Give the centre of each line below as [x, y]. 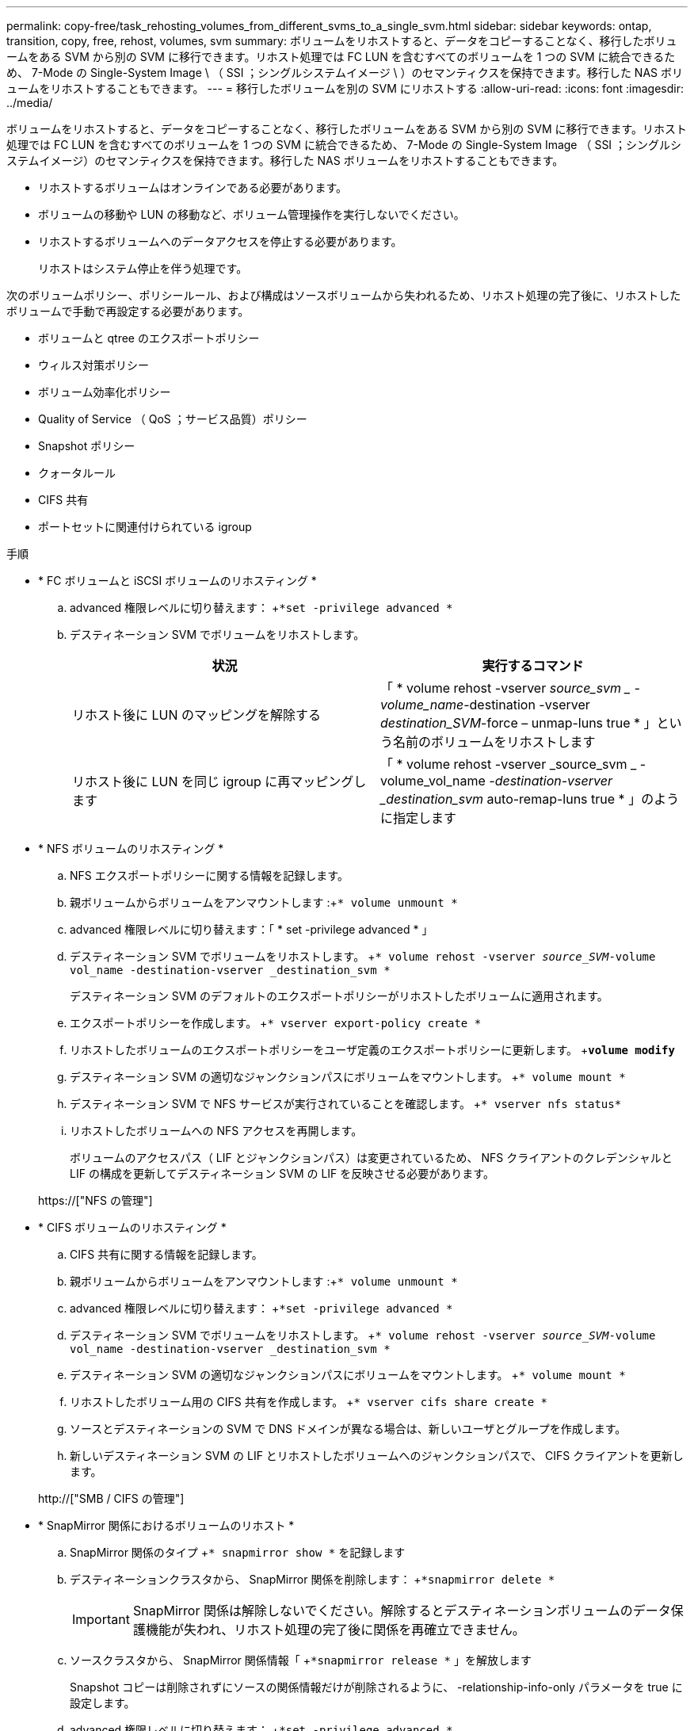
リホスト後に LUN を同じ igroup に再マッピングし [219, 781]
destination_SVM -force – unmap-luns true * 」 [519, 723]
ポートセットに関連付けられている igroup [145, 527]
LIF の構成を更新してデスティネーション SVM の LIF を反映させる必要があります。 [282, 1173]
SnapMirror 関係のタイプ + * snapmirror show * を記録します [238, 1552]
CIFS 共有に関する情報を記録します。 [166, 1254]
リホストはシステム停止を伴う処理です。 [143, 268]
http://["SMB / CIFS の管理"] [111, 1498]
